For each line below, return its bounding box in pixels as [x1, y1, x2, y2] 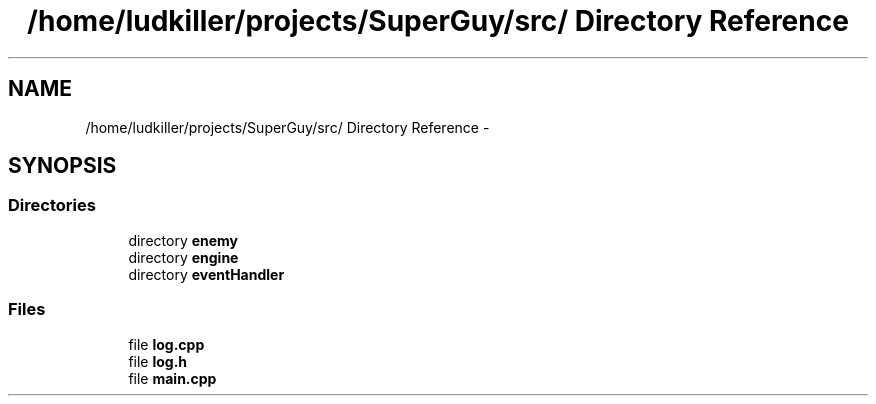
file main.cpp [128, 369, 217, 387]
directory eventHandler [128, 265, 285, 283]
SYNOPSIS [8, 153, 117, 179]
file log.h [128, 352, 188, 370]
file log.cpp [128, 335, 205, 353]
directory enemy [128, 231, 239, 249]
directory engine [128, 248, 239, 266]
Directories [8, 195, 96, 216]
